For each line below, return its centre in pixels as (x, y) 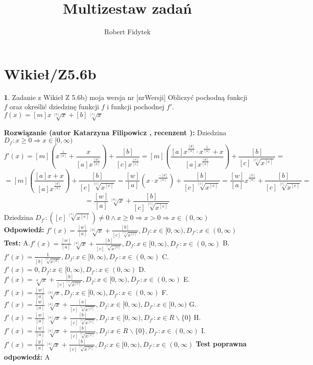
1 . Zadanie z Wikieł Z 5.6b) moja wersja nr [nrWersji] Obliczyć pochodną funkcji (126, 97)
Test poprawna (221, 344)
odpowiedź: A (27, 357)
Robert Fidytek (127, 32)
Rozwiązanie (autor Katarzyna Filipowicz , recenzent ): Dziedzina (115, 132)
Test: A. (17, 243)
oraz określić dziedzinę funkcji (54, 107)
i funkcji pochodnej (136, 107)
